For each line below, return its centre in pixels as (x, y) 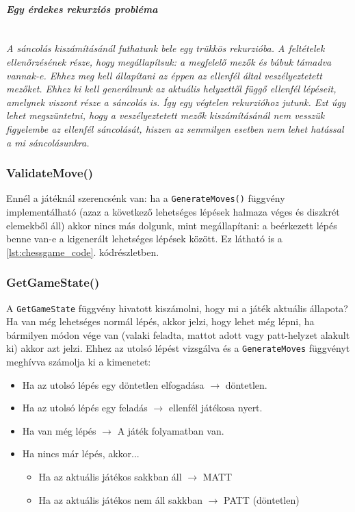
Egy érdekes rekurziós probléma (82, 9)
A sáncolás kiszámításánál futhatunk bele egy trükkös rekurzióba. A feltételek (166, 48)
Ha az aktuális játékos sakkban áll (110, 477)
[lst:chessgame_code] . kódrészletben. (83, 252)
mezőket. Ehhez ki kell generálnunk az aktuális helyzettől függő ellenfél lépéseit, (171, 89)
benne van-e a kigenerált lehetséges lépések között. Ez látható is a (144, 239)
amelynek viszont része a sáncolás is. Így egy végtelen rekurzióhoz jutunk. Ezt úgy (176, 102)
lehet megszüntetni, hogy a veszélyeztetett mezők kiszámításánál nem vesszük (166, 115)
